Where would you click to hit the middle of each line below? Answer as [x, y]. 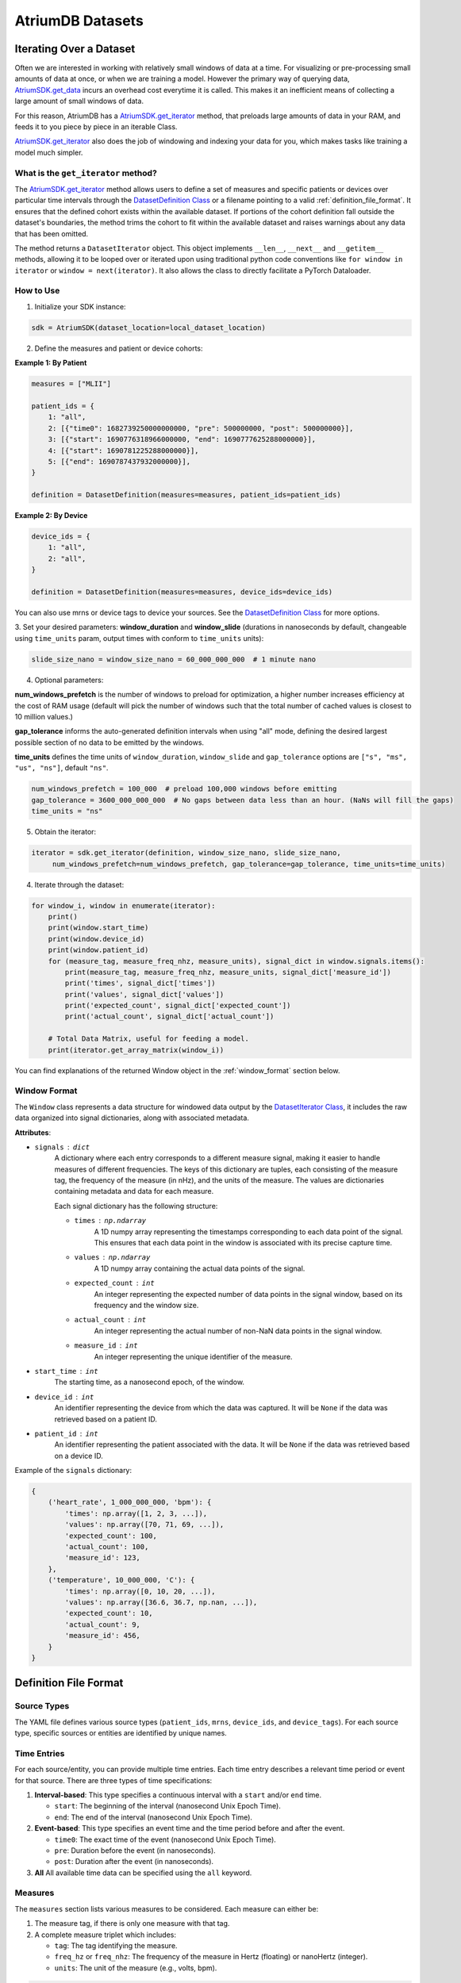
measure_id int [106, 1346]
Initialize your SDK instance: [80, 306]
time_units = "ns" [67, 811]
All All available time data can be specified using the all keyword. [143, 1873]
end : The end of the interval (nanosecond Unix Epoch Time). [154, 1817]
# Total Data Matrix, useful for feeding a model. [148, 1039]
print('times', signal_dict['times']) [140, 983]
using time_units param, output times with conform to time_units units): [139, 638]
